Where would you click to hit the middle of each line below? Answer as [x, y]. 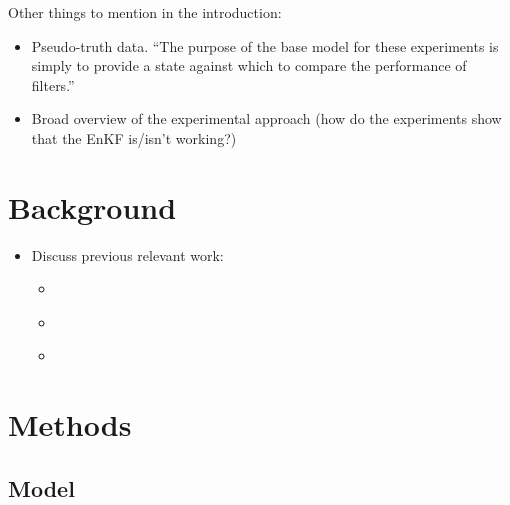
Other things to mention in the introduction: [145, 12]
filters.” [53, 84]
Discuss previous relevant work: [127, 254]
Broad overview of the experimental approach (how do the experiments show [266, 118]
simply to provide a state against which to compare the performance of [249, 65]
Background [92, 206]
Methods [70, 424]
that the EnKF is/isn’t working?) [134, 137]
